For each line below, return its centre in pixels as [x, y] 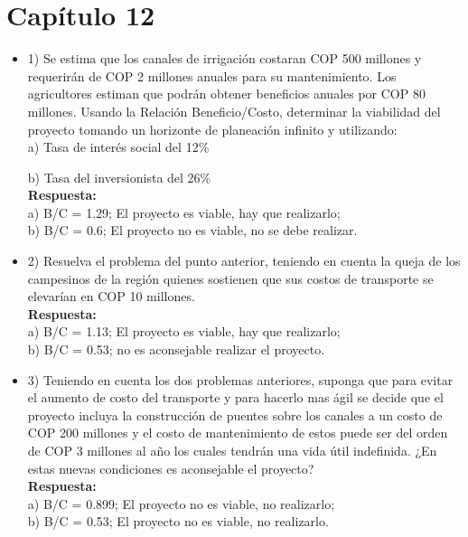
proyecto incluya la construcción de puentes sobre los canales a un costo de [235, 415]
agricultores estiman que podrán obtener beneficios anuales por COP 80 [226, 94]
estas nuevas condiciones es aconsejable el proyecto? [171, 468]
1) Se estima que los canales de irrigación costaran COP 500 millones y [225, 58]
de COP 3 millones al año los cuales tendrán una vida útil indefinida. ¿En [232, 450]
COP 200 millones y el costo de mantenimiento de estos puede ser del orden [238, 433]
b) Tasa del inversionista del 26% [119, 177]
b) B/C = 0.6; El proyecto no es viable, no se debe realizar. [192, 230]
